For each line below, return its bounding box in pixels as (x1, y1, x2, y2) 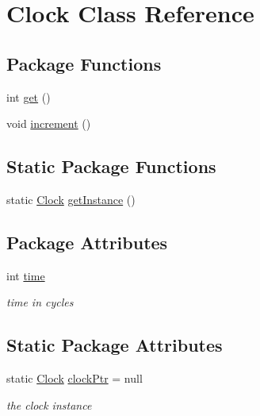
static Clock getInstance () (6, 191, 136, 207)
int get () (6, 88, 51, 105)
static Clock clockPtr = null (6, 370, 143, 387)
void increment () (6, 115, 91, 132)
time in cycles (6, 294, 74, 310)
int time (6, 267, 45, 283)
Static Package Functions (6, 154, 216, 179)
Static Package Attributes (6, 333, 223, 357)
